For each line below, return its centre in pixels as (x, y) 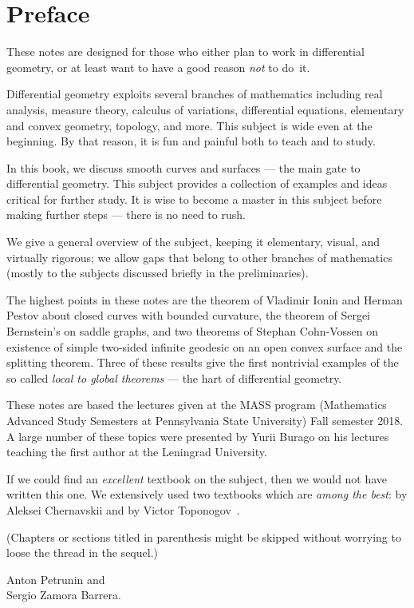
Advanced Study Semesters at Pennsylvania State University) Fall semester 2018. (205, 420)
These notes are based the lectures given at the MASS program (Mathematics (197, 405)
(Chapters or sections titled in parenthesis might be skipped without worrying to (204, 536)
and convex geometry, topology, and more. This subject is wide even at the (189, 125)
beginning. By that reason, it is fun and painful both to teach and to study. (191, 141)
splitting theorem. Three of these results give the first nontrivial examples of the (203, 362)
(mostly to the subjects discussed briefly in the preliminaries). (158, 273)
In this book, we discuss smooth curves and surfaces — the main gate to (183, 167)
